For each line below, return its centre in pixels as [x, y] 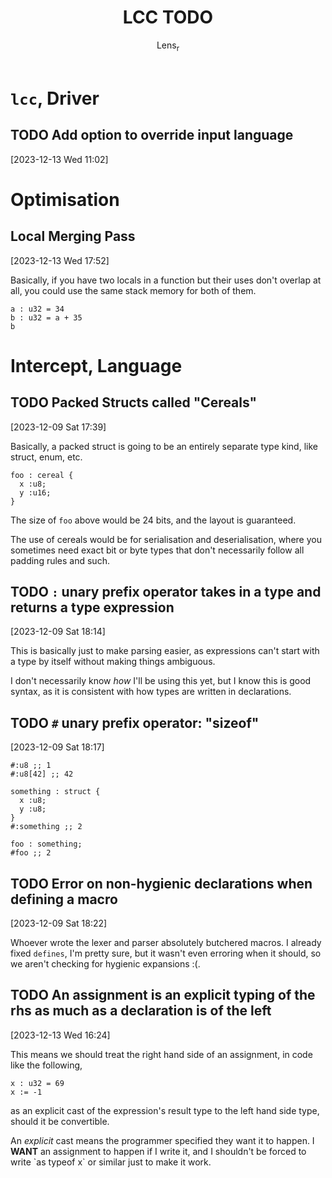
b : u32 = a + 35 [46, 317]
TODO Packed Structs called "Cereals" [134, 402]
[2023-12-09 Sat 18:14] [58, 632]
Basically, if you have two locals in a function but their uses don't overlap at [166, 280]
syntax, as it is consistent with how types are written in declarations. [151, 692]
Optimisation [65, 199]
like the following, [46, 1065]
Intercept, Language [96, 365]
